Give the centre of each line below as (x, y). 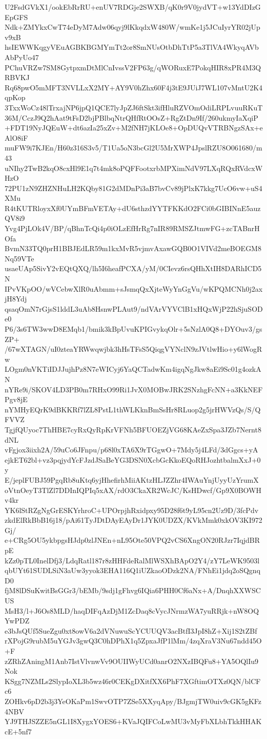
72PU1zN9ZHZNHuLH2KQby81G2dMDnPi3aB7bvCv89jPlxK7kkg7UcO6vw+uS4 (133, 188)
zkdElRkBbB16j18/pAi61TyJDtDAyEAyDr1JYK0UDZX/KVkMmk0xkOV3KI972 (133, 520)
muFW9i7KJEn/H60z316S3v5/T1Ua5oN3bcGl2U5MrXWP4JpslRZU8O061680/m (133, 148)
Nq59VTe (19, 258)
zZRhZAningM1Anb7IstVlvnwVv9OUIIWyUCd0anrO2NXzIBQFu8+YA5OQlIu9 (132, 661)
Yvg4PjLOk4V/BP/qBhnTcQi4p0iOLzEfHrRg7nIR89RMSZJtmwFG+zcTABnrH (132, 228)
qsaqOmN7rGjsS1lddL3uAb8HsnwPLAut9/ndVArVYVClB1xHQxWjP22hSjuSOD (134, 308)
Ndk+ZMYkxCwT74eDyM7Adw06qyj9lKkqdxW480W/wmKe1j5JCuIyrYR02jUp (132, 27)
